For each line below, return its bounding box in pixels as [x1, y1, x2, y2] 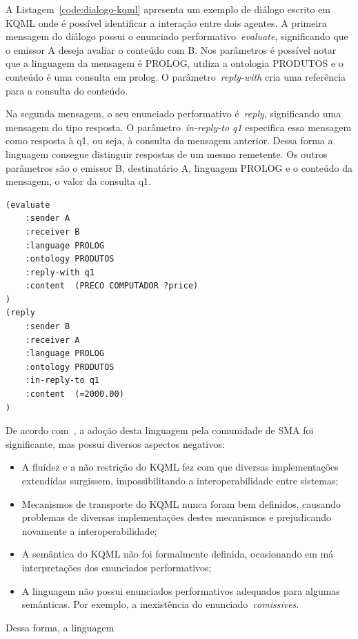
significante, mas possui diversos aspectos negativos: [6, 436, 225, 451]
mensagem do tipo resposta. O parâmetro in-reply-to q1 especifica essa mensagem [6, 119, 352, 134]
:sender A [25, 213, 70, 224]
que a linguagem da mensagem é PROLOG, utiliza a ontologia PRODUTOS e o [6, 56, 344, 70]
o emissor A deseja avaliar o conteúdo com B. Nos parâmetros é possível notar [6, 42, 337, 57]
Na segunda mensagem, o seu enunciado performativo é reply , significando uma [6, 106, 341, 121]
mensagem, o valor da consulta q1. [6, 174, 151, 188]
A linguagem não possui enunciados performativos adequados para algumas [21, 583, 340, 598]
